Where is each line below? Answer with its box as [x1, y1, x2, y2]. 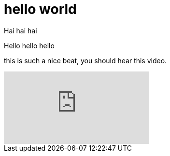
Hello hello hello [4, 41, 55, 50]
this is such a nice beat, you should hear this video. [4, 56, 167, 65]
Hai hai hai [4, 26, 37, 35]
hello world [4, 1, 77, 17]
